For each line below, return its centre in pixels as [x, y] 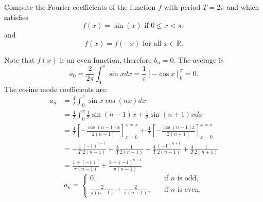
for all [152, 43]
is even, [189, 189]
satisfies [16, 17]
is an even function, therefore [106, 59]
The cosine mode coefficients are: [56, 89]
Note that [20, 59]
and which [243, 7]
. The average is [199, 59]
